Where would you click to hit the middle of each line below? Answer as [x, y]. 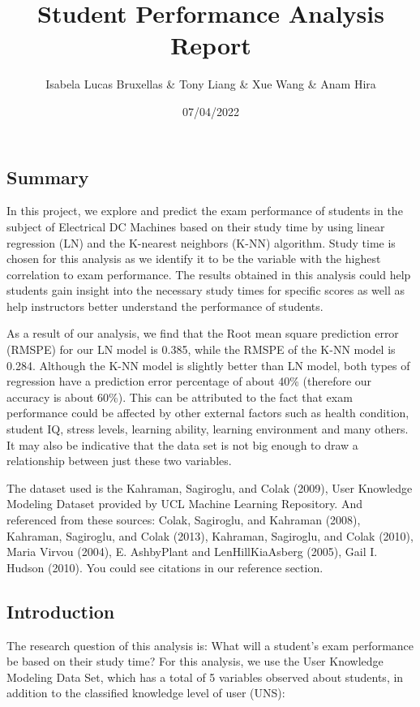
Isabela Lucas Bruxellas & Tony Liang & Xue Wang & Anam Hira [211, 84]
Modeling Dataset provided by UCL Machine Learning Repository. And [184, 504]
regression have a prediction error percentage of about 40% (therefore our [189, 381]
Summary [48, 177]
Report [211, 45]
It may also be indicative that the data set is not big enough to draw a [182, 444]
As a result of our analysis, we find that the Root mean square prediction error [203, 333]
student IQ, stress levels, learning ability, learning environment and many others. [208, 429]
